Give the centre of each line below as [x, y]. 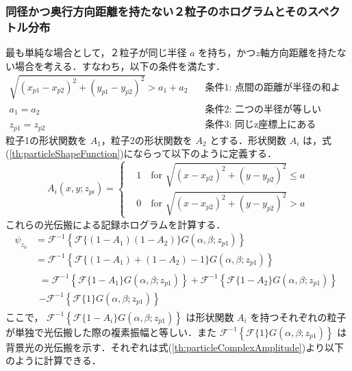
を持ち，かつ [227, 52]
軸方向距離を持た [298, 52]
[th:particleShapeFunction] [65, 153]
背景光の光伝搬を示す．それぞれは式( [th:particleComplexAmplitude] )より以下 [175, 347]
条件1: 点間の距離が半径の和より [273, 87]
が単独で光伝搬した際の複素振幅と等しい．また [111, 332]
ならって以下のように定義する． [205, 153]
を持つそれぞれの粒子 [298, 316]
